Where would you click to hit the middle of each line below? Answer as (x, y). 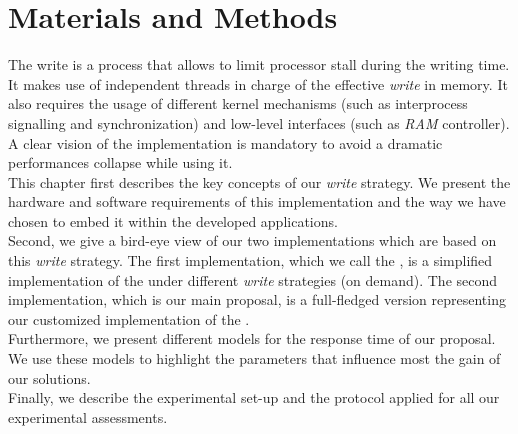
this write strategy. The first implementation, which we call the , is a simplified (250, 260)
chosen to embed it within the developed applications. (173, 220)
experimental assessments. (88, 416)
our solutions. (49, 377)
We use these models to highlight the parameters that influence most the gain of (254, 358)
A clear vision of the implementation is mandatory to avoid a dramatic (225, 142)
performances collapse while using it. (120, 162)
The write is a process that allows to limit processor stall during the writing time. (259, 64)
